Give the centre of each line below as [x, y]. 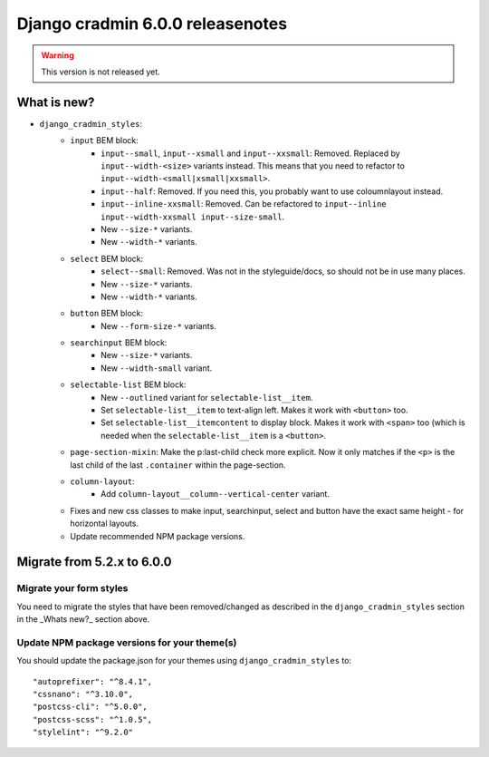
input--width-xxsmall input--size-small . [193, 217]
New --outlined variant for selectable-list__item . [207, 397]
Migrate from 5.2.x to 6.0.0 [94, 562]
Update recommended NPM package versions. [158, 536]
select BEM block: [107, 258]
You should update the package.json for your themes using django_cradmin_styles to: [184, 661]
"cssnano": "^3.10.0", [83, 694]
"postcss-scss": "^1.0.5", [93, 719]
